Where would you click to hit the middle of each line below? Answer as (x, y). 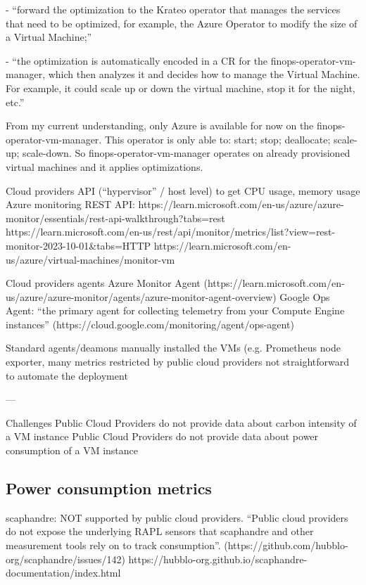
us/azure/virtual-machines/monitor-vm (90, 259)
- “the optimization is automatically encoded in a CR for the (137, 60)
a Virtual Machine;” (49, 37)
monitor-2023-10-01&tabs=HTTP (78, 245)
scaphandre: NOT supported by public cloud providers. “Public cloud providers (177, 517)
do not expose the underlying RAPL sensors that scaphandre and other (160, 531)
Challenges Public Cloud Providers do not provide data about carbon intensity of (181, 422)
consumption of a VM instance (72, 450)
